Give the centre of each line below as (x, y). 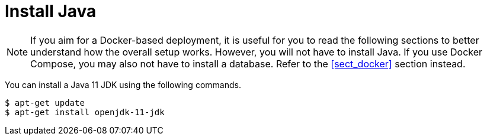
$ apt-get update (45, 102)
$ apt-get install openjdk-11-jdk (85, 112)
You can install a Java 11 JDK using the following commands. (123, 84)
